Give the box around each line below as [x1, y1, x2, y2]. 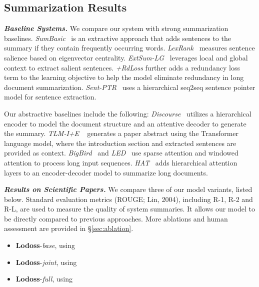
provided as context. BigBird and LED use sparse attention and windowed [4, 147, 238, 158]
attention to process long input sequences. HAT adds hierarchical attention [4, 157, 237, 167]
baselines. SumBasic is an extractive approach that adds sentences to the [4, 32, 231, 43]
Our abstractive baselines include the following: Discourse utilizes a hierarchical [4, 108, 251, 118]
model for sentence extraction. [4, 91, 96, 102]
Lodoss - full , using [15, 273, 72, 284]
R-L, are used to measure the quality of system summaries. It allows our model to [4, 203, 255, 214]
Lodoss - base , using [15, 240, 75, 250]
